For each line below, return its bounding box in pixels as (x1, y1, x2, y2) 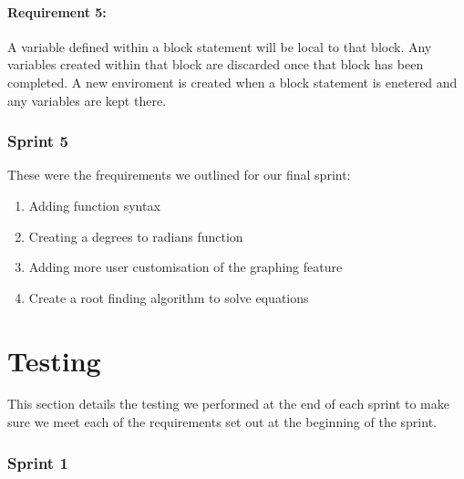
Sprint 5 (7, 130, 68, 152)
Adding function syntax (28, 195, 160, 214)
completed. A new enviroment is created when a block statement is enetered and (7, 72, 458, 91)
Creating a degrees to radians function (28, 226, 243, 245)
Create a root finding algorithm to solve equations (28, 287, 309, 307)
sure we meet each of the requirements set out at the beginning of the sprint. (7, 412, 437, 432)
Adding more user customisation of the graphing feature (28, 257, 343, 276)
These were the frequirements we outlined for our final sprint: (7, 165, 351, 184)
